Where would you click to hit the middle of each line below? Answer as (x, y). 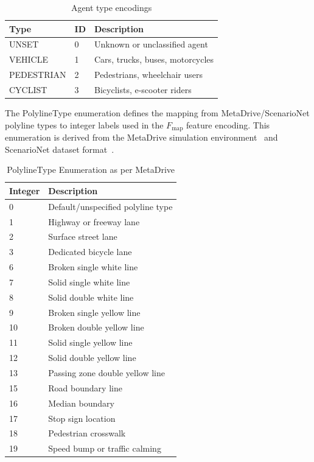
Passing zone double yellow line (106, 373)
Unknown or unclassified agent (151, 44)
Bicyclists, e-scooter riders (143, 89)
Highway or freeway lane (94, 221)
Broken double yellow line (96, 327)
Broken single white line (93, 267)
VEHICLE (29, 59)
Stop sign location (82, 418)
